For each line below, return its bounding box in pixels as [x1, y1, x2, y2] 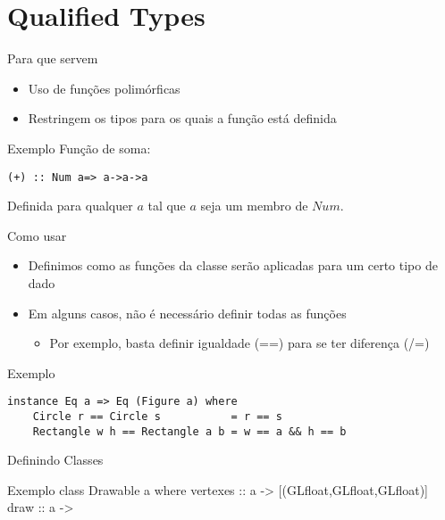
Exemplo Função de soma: [7, 138, 151, 157]
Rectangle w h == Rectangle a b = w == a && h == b [32, 425, 347, 438]
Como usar [7, 226, 67, 244]
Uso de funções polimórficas [28, 78, 181, 97]
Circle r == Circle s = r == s [32, 409, 282, 423]
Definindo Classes [7, 450, 104, 469]
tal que [147, 196, 186, 215]
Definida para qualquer [7, 196, 133, 215]
